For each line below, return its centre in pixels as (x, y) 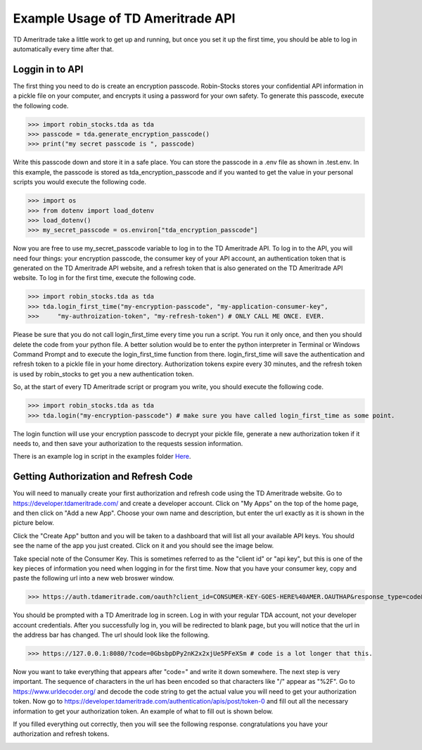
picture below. (33, 523)
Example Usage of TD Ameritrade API (124, 18)
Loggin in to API (48, 69)
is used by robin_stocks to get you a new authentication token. (103, 374)
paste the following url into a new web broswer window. (94, 578)
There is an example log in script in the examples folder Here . (102, 457)
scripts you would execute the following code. (80, 182)
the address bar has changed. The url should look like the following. (111, 635)
